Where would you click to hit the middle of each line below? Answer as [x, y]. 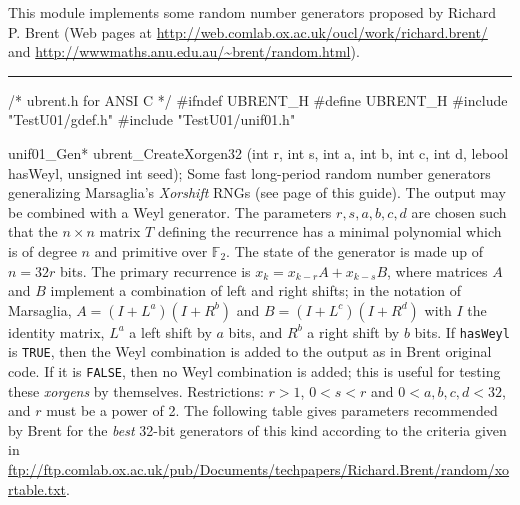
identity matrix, [56, 331]
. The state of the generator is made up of [354, 250]
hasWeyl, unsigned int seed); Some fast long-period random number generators [249, 172]
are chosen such [459, 211]
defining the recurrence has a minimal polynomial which [329, 231]
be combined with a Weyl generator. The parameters [170, 211]
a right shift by [353, 331]
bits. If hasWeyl [462, 331]
